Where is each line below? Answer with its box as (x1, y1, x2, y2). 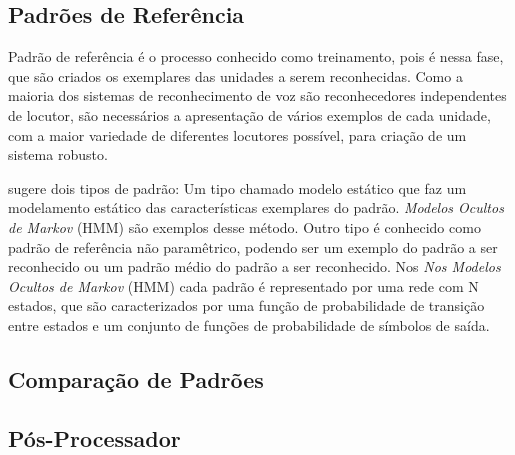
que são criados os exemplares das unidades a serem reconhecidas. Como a (8, 65, 463, 86)
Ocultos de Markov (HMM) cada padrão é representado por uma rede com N (8, 275, 479, 296)
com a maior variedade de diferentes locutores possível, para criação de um (8, 124, 467, 145)
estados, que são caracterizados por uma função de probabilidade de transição (8, 295, 485, 316)
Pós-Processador (8, 422, 181, 453)
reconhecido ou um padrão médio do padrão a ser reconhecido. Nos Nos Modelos (8, 256, 501, 277)
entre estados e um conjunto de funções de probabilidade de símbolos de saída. (8, 314, 490, 335)
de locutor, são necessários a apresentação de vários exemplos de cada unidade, (8, 104, 491, 125)
